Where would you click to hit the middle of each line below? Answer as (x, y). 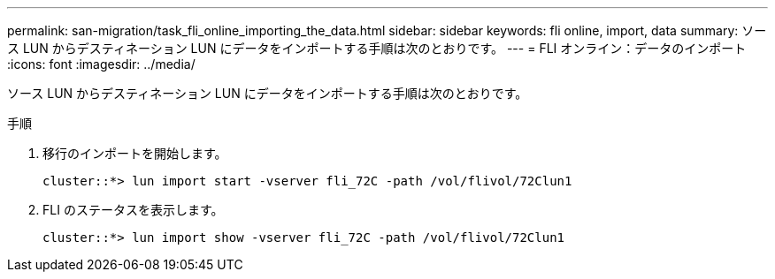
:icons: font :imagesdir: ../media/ (101, 64)
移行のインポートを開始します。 (135, 153)
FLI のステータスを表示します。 (133, 210)
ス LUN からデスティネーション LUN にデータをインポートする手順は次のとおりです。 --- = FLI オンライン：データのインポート (377, 48)
